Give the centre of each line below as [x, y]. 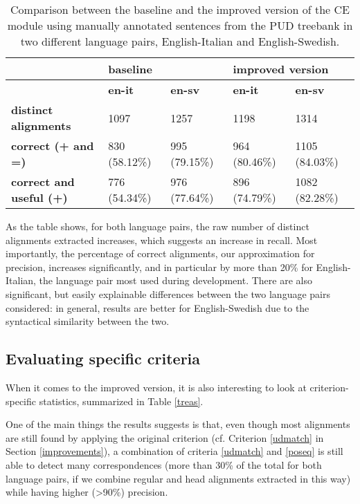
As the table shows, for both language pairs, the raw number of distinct [157, 226]
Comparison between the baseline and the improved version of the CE [180, 9]
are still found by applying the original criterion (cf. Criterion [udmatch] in [165, 437]
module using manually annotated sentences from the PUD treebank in [180, 25]
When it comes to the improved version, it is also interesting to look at [156, 387]
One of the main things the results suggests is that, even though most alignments [178, 424]
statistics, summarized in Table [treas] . [121, 401]
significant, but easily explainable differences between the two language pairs [168, 293]
